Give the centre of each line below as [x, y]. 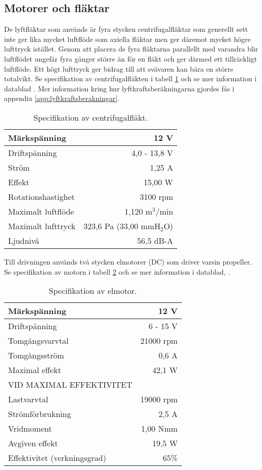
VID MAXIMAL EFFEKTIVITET [70, 385]
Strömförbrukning [40, 414]
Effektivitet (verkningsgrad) [57, 458]
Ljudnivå [24, 240]
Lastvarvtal [28, 399]
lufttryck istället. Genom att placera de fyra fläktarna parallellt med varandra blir [131, 49]
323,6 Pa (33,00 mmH [122, 226]
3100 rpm [156, 196]
